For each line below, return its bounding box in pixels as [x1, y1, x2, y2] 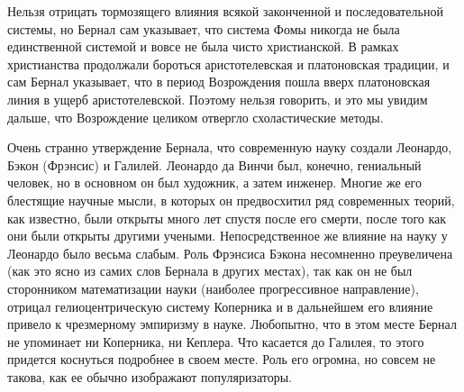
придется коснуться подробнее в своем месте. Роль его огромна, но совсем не [7, 350, 436, 369]
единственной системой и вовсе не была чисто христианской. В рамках [7, 37, 399, 56]
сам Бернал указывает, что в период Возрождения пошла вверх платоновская [7, 72, 431, 91]
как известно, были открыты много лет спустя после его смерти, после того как [7, 208, 447, 227]
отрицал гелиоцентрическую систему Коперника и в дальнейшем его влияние [7, 296, 433, 315]
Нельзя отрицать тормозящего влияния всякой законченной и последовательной [7, 2, 443, 20]
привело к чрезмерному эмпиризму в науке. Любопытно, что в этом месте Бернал [7, 315, 457, 333]
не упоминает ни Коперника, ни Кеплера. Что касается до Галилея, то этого [7, 332, 424, 351]
